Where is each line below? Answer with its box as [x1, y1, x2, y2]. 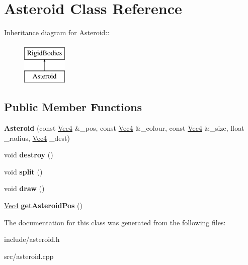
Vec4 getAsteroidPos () [4, 200, 82, 211]
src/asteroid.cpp [4, 250, 54, 261]
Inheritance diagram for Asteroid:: [4, 27, 110, 38]
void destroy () [4, 149, 53, 160]
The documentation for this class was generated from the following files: [4, 217, 226, 227]
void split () [4, 166, 43, 176]
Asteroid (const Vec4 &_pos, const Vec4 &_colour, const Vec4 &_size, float [4, 123, 244, 133]
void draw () [4, 183, 45, 194]
